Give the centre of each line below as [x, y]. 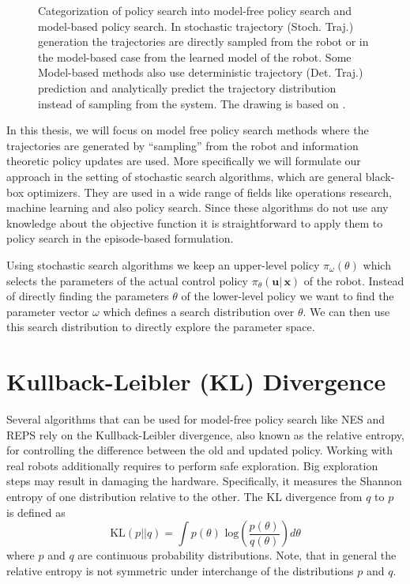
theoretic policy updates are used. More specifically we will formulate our [184, 161]
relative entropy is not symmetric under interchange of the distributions [180, 570]
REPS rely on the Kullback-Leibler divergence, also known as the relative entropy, [205, 434]
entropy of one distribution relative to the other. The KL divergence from [184, 496]
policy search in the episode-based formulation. [120, 238]
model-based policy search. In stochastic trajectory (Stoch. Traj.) [196, 26]
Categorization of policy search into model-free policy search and [195, 10]
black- [380, 176]
